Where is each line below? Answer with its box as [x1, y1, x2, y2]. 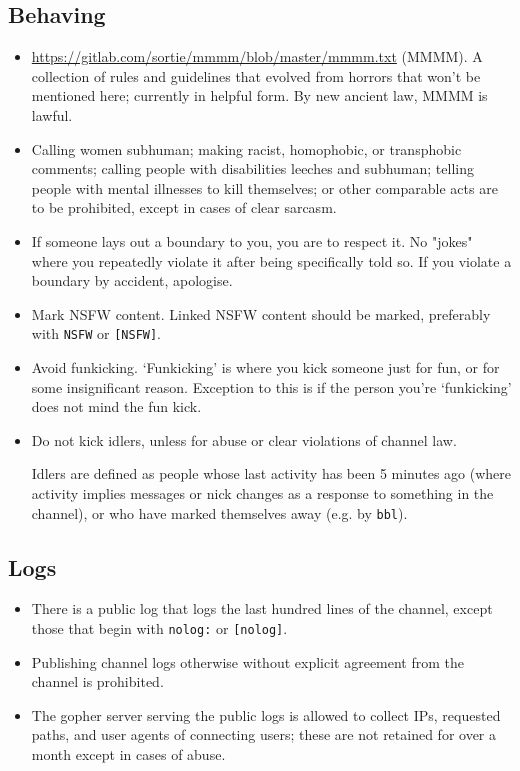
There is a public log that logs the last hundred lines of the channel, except [31, 598, 493, 619]
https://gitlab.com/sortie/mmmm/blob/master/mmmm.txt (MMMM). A [31, 46, 483, 67]
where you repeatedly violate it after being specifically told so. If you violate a [31, 250, 512, 271]
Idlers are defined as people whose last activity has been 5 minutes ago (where [31, 463, 512, 484]
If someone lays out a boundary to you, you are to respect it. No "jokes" [31, 230, 473, 251]
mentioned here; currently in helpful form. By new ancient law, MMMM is [31, 85, 488, 106]
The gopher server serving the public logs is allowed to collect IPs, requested [31, 704, 501, 725]
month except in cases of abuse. [31, 744, 226, 765]
